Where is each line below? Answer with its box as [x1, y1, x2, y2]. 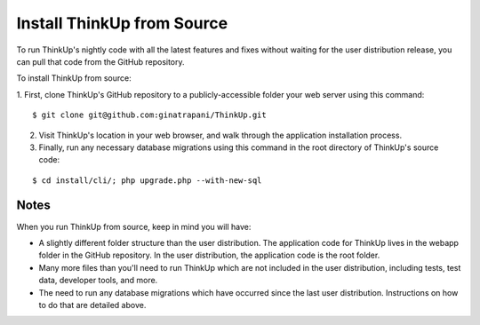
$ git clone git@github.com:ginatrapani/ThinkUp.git [32, 110, 267, 120]
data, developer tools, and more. [38, 275, 158, 286]
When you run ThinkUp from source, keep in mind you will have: [16, 221, 252, 232]
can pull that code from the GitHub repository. [16, 56, 186, 67]
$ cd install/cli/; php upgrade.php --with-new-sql [32, 175, 262, 186]
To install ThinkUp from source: [16, 73, 132, 83]
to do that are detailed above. [38, 299, 147, 310]
